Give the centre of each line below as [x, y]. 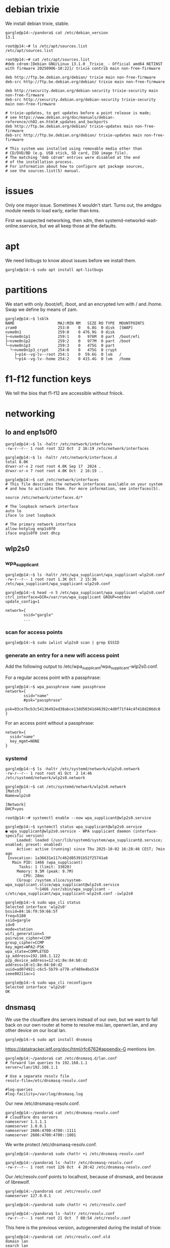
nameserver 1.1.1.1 [26, 1122]
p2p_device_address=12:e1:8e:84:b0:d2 [46, 960]
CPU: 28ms [34, 876]
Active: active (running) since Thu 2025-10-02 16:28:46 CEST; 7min [91, 849]
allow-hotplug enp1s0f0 [31, 529]
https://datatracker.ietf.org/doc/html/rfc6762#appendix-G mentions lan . [81, 1049]
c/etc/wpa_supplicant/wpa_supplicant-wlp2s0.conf [59, 894]
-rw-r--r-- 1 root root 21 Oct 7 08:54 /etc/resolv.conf [68, 1218]
